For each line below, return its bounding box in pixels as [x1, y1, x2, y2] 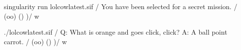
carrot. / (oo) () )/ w [4, 36, 67, 46]
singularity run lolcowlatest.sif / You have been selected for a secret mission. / [4, 1, 238, 11]
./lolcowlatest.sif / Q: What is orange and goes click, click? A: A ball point [4, 27, 227, 37]
